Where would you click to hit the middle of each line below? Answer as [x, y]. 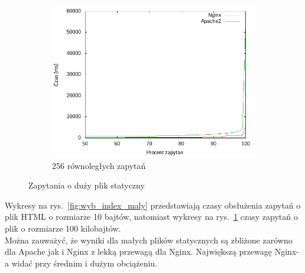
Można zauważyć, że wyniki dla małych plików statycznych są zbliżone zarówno [149, 240]
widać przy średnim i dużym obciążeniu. [84, 263]
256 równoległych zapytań [99, 165]
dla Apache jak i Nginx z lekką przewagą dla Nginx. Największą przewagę [139, 251]
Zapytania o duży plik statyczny [87, 185]
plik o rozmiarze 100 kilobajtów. [63, 228]
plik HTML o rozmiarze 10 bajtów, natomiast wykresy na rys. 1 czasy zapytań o [151, 217]
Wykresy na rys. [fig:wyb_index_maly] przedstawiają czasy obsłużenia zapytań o [153, 205]
